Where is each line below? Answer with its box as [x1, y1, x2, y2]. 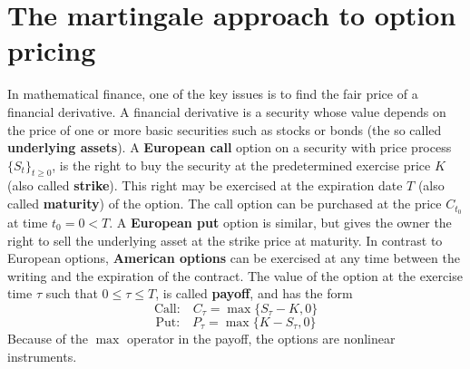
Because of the [7, 328, 88, 347]
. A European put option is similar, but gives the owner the [109, 212, 452, 231]
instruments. [7, 346, 77, 365]
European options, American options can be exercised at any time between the [7, 248, 460, 267]
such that [45, 284, 98, 303]
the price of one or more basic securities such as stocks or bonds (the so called [7, 120, 442, 139]
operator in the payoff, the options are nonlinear [127, 328, 396, 347]
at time [7, 212, 48, 231]
